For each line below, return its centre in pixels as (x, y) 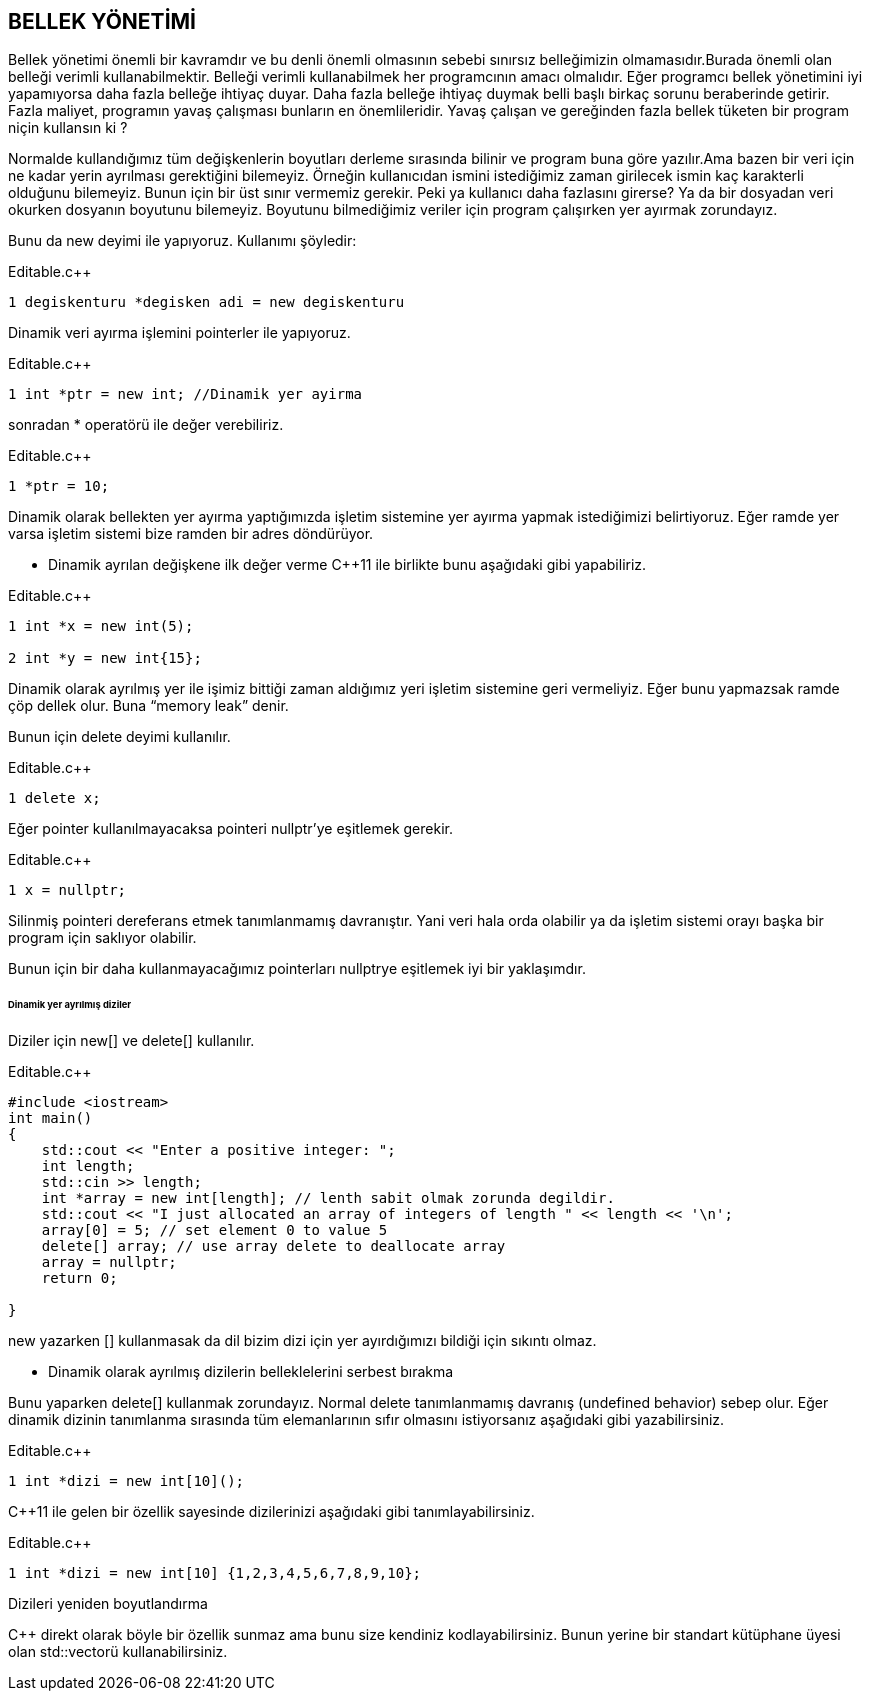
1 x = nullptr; (67, 890)
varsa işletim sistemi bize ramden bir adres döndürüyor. (191, 534)
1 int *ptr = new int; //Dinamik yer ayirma (185, 394)
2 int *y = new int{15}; (105, 658)
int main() (50, 1118)
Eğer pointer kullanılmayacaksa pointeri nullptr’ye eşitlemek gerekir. (230, 829)
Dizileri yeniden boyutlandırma (108, 1604)
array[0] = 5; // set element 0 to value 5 (214, 1230)
